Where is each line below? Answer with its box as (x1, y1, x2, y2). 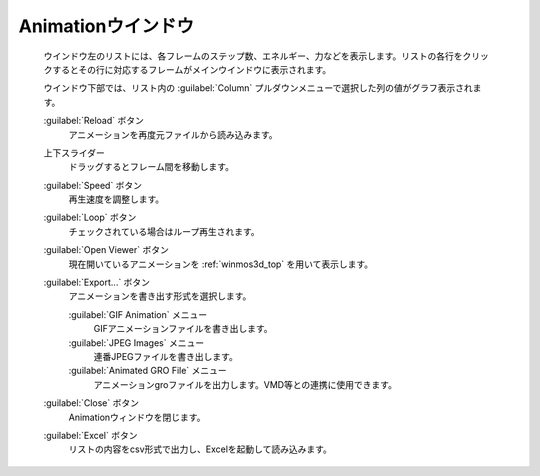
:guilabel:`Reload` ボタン (43, 115, 144, 127)
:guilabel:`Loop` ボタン (43, 211, 137, 224)
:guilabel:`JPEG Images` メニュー (68, 336, 205, 349)
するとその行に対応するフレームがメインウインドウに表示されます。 (51, 63, 332, 75)
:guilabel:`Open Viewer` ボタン (43, 244, 169, 256)
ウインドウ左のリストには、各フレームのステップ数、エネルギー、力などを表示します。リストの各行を (43, 50, 464, 62)
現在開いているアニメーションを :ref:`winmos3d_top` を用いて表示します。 (68, 258, 374, 270)
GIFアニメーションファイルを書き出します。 (93, 323, 274, 335)
